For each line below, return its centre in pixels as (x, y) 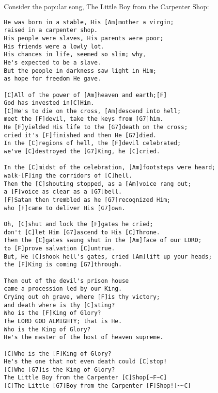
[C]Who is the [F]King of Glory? (58, 353)
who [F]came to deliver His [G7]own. (65, 208)
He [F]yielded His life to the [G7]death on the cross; (96, 127)
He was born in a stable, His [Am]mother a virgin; (89, 22)
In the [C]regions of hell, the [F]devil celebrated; (93, 143)
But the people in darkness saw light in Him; (80, 71)
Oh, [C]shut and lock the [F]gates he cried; (78, 224)
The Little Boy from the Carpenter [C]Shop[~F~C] (86, 378)
